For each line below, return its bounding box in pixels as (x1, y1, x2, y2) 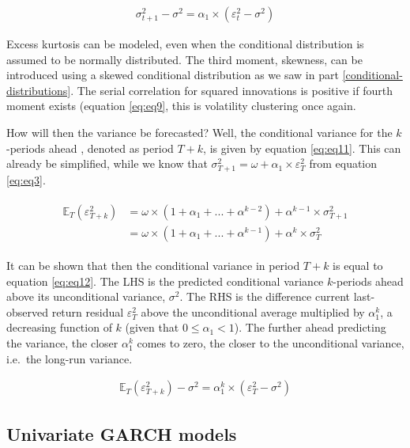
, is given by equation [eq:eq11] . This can (203, 139, 401, 156)
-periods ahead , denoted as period (6, 139, 174, 156)
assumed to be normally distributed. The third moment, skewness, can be (6, 51, 363, 67)
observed (6, 303, 49, 320)
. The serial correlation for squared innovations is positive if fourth (70, 82, 393, 98)
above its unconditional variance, (6, 288, 166, 305)
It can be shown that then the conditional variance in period (6, 257, 300, 274)
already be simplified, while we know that (6, 155, 208, 172)
